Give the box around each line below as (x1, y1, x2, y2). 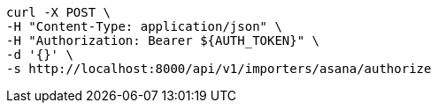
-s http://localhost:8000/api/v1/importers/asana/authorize (6, 62, 432, 76)
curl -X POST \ (6, 5, 111, 19)
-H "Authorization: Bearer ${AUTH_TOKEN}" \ (6, 33, 320, 48)
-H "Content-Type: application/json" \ (6, 19, 282, 33)
